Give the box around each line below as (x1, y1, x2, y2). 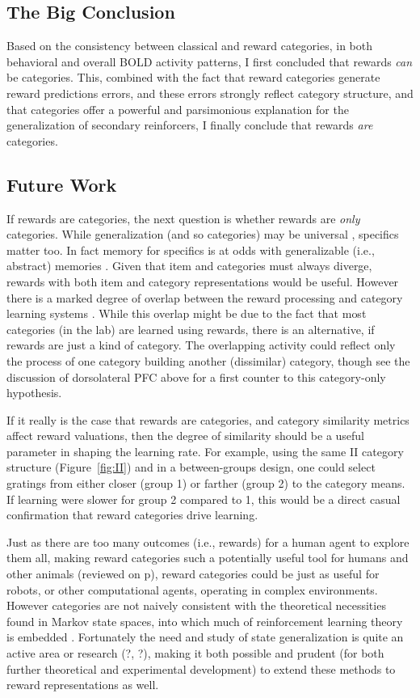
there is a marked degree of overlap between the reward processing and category (6, 289, 403, 306)
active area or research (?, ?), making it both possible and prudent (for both (6, 645, 384, 661)
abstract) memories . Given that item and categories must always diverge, (6, 257, 372, 274)
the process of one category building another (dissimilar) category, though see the (6, 352, 410, 369)
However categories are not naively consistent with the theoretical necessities (6, 597, 386, 614)
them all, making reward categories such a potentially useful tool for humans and (6, 549, 409, 566)
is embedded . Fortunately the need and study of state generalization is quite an (6, 628, 404, 645)
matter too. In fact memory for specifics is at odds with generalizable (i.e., (6, 241, 375, 258)
